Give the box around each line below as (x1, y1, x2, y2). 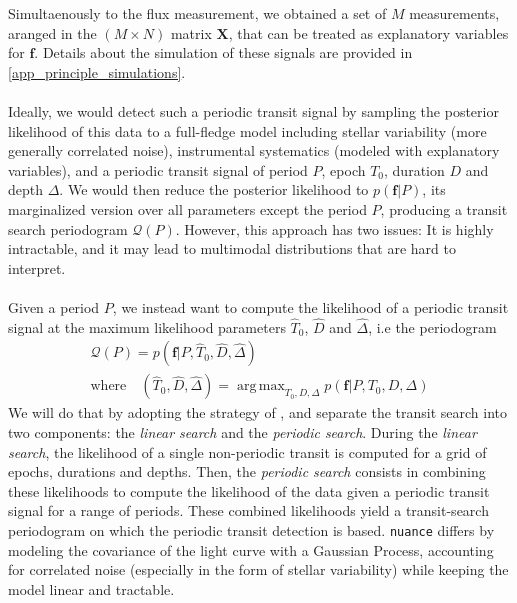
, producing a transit (380, 198, 508, 219)
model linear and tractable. (8, 578, 175, 599)
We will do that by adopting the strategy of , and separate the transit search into (8, 402, 508, 423)
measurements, (409, 3, 500, 23)
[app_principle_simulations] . (8, 61, 186, 82)
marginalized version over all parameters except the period (8, 198, 367, 219)
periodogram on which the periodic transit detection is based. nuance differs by (8, 519, 495, 540)
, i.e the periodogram (368, 316, 497, 337)
